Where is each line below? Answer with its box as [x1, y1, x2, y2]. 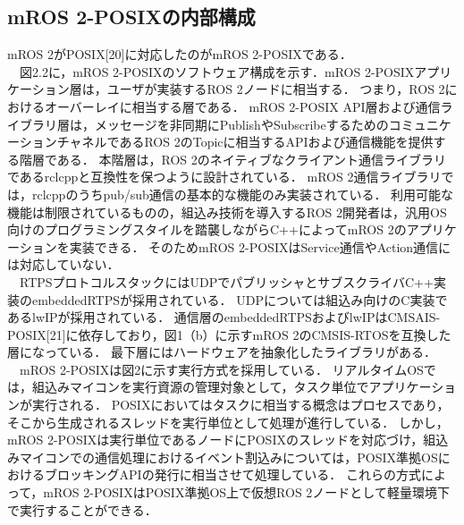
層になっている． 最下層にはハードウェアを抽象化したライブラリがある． [7, 343, 436, 361]
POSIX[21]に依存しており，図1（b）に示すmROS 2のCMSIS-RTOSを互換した [7, 325, 451, 343]
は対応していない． [7, 255, 120, 274]
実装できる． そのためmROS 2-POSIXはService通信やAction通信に [69, 237, 451, 256]
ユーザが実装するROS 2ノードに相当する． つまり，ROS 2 [106, 80, 445, 98]
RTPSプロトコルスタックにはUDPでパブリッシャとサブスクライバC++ [19, 272, 434, 291]
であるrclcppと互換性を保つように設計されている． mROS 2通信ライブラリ [7, 167, 442, 186]
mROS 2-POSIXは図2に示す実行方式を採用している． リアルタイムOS [19, 360, 424, 378]
